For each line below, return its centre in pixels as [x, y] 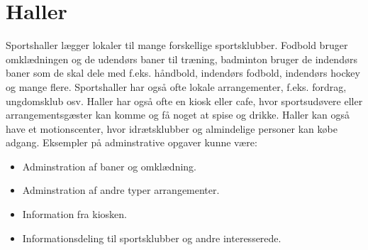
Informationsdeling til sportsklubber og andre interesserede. [152, 238]
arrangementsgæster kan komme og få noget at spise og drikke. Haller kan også [178, 115]
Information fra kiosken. [74, 214]
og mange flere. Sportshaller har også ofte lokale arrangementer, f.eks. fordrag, [176, 86]
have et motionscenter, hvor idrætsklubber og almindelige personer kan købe [172, 128]
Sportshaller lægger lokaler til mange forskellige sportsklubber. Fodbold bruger [177, 45]
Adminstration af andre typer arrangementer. [121, 190]
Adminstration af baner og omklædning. [109, 166]
